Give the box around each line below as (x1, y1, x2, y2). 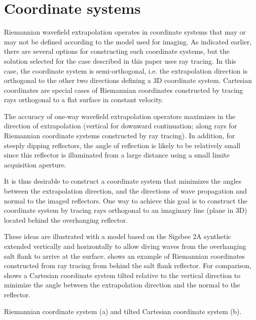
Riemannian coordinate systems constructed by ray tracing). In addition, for (4, 130, 235, 141)
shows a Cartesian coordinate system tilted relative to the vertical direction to (4, 270, 241, 280)
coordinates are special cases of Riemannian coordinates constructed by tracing (4, 84, 243, 95)
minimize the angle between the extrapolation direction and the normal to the (4, 280, 240, 290)
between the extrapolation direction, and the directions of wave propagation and (4, 186, 247, 196)
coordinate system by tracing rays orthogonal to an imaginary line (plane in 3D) (4, 205, 247, 215)
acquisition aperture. (4, 159, 67, 169)
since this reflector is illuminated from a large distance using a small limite (4, 150, 230, 160)
